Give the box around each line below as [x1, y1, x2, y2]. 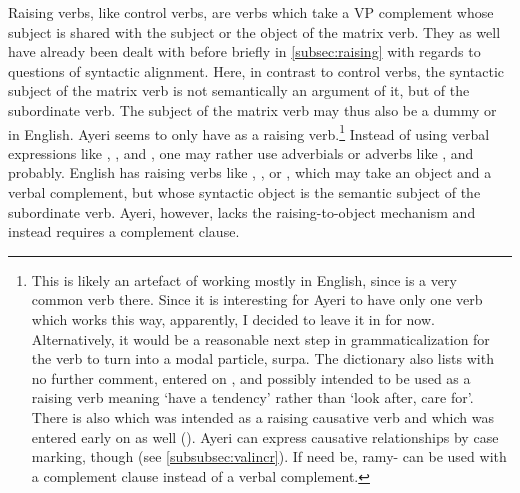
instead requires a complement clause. [8, 221, 240, 242]
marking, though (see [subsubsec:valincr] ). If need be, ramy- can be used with [31, 446, 507, 467]
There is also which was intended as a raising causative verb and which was [31, 406, 495, 427]
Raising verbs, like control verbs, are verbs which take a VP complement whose [8, 2, 494, 22]
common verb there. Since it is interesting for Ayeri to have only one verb [31, 289, 483, 310]
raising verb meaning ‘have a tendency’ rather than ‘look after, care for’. [31, 387, 474, 408]
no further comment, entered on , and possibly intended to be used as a [31, 367, 471, 388]
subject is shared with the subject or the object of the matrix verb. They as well [8, 21, 501, 42]
